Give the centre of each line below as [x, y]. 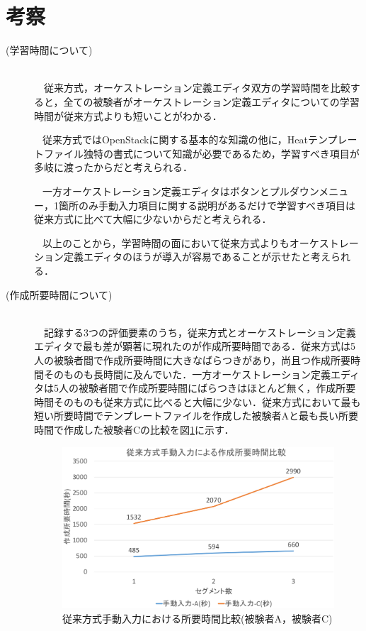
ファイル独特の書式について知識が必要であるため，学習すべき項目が [201, 153]
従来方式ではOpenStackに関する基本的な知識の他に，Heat [175, 139]
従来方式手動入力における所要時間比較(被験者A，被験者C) [198, 618]
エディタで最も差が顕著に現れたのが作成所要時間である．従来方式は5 [195, 346]
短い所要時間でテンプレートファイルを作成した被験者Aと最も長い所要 [196, 416]
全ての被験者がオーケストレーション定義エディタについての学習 [211, 101]
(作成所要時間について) [59, 294]
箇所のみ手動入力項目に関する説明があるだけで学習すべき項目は [207, 205]
